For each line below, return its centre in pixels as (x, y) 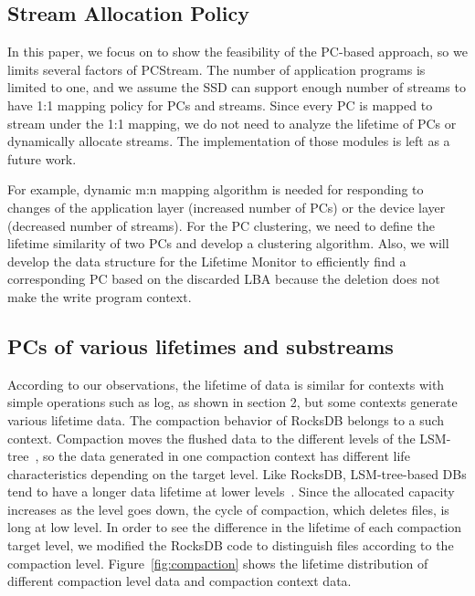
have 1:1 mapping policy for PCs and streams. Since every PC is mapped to (220, 105)
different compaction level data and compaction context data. (179, 581)
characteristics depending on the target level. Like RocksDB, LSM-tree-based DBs (237, 473)
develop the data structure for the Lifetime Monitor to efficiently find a (207, 261)
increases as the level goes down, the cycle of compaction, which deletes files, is (228, 509)
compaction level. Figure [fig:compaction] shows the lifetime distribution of (218, 563)
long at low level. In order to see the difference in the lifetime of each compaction (235, 527)
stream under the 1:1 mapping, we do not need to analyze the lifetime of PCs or (232, 123)
